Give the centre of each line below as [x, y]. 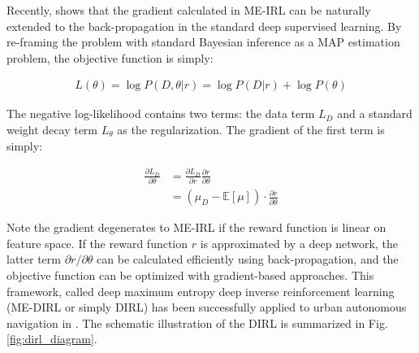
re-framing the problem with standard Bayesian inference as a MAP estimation [203, 42]
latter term [34, 259]
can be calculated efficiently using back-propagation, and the [248, 259]
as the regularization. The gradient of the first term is [251, 129]
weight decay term [52, 129]
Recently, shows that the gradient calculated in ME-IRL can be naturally [189, 10]
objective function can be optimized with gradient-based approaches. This [190, 275]
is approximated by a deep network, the [299, 243]
